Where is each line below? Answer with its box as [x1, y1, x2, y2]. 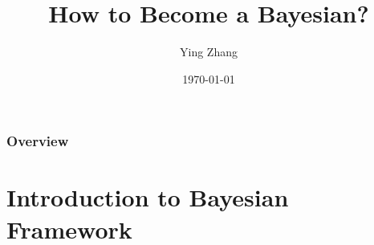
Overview [6, 131, 69, 151]
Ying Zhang [180, 43, 238, 60]
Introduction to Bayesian [6, 181, 289, 214]
